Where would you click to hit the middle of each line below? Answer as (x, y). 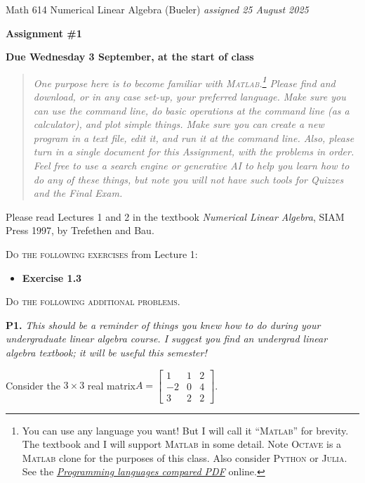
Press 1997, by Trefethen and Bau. (80, 230)
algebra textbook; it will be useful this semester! (106, 352)
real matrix (111, 385)
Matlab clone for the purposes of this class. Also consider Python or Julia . (185, 457)
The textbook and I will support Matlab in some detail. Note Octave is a (182, 444)
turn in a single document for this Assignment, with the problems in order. (194, 152)
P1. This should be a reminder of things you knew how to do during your (163, 324)
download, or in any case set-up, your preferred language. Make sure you (190, 97)
